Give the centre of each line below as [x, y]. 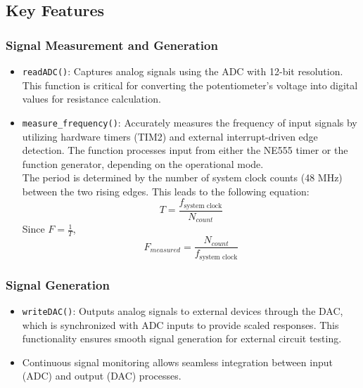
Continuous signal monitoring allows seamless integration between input [177, 362]
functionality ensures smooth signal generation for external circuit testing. [182, 338]
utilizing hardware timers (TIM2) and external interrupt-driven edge [170, 136]
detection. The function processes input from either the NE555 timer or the [185, 150]
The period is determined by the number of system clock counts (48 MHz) [182, 177]
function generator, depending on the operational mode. [143, 163]
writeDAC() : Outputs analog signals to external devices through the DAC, [183, 310]
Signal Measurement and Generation [112, 45]
